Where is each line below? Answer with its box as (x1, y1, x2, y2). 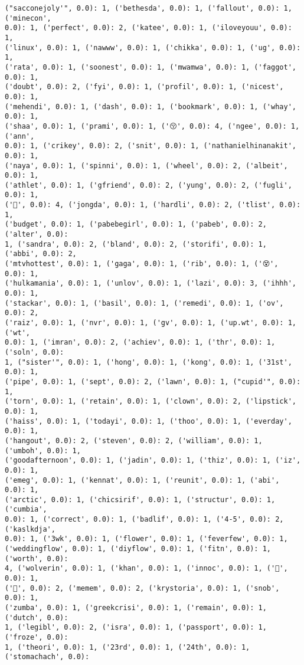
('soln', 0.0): (5, 348, 64, 356)
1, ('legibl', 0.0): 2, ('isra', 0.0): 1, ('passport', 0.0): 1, (5, 623, 267, 632)
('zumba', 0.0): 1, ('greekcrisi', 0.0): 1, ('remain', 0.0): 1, (5, 604, 267, 612)
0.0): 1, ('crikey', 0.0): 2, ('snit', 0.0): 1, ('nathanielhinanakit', (5, 142, 296, 150)
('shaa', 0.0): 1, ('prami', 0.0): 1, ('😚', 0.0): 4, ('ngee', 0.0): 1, (5, 122, 300, 130)
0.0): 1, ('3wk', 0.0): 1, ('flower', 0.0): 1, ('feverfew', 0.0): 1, (5, 535, 288, 543)
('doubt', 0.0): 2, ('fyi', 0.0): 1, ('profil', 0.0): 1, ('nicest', (5, 83, 284, 91)
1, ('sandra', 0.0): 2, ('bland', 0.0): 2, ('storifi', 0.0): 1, (5, 240, 267, 248)
